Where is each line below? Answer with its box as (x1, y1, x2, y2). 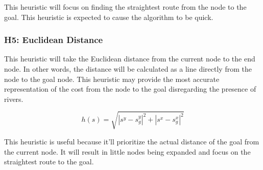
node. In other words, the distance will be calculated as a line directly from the (4, 63, 252, 74)
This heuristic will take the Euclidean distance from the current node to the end (4, 53, 255, 64)
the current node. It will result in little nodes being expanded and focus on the (4, 146, 251, 157)
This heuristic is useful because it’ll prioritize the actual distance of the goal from (4, 136, 259, 146)
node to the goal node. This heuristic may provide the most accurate (4, 73, 220, 84)
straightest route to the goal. (4, 156, 94, 167)
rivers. (4, 93, 23, 104)
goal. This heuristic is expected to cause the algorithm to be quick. (4, 11, 213, 22)
